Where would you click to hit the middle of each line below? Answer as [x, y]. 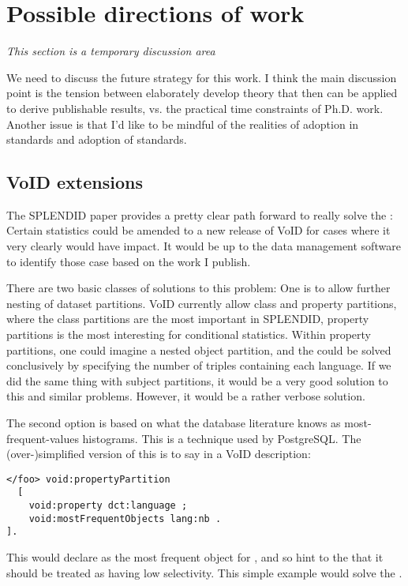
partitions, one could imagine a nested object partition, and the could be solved [199, 349]
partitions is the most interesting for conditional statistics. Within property [189, 334]
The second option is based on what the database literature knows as [174, 423]
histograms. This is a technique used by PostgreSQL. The [222, 438]
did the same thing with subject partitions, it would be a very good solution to [197, 380]
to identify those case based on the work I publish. [129, 261]
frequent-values [43, 438]
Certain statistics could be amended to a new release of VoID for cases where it [198, 230]
